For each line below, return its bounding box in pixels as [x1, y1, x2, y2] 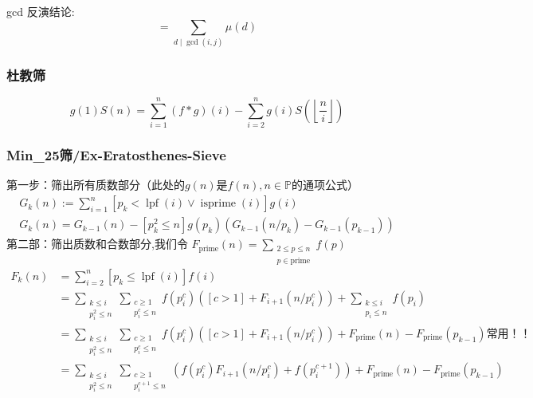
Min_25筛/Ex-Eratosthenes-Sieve [6, 145, 226, 165]
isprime [200, 198, 237, 210]
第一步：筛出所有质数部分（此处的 [6, 176, 185, 193]
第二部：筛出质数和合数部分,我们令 [6, 235, 188, 252]
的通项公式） [292, 176, 359, 193]
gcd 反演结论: [6, 3, 75, 19]
